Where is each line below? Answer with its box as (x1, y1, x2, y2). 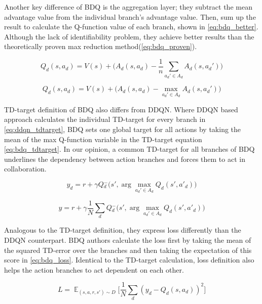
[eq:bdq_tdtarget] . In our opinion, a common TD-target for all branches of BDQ (4, 144, 255, 154)
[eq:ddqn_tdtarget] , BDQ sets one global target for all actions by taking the (4, 123, 241, 134)
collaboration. (4, 163, 47, 174)
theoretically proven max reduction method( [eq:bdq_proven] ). (4, 41, 197, 52)
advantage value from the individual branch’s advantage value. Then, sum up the (4, 11, 256, 22)
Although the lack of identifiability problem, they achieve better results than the (4, 31, 254, 41)
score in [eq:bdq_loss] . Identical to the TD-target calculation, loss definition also (4, 254, 254, 265)
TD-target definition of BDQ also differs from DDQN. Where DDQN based (4, 104, 238, 114)
